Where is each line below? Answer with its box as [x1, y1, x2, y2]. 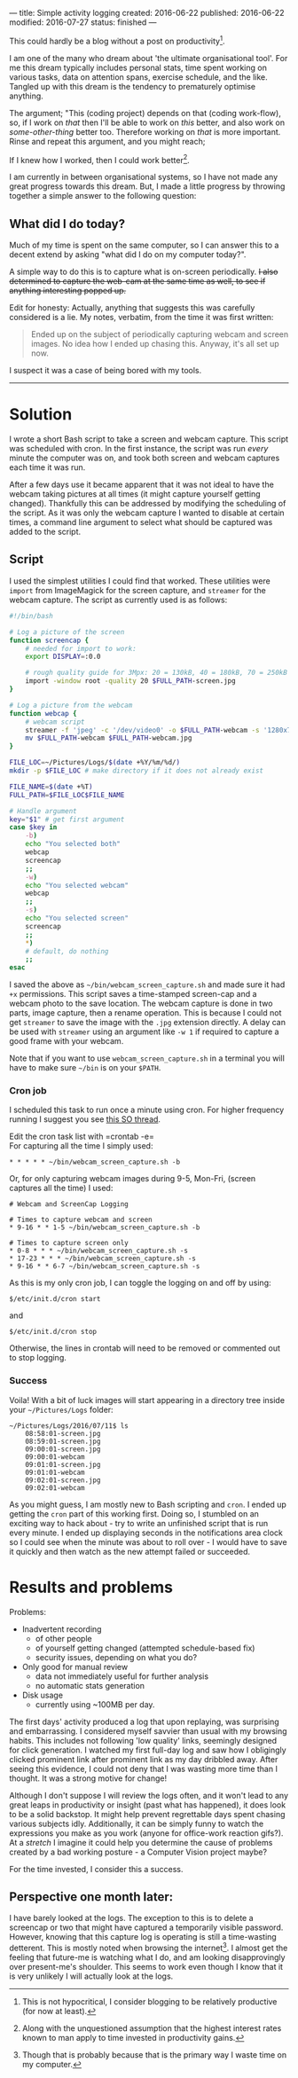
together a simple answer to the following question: [9, 191, 197, 201]
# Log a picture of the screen [9, 627, 125, 637]
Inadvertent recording [21, 1623, 102, 1635]
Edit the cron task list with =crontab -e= [9, 1131, 155, 1142]
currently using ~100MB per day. [35, 1698, 155, 1710]
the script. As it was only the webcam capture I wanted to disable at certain [9, 507, 286, 518]
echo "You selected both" [25, 840, 122, 849]
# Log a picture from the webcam [9, 701, 133, 710]
